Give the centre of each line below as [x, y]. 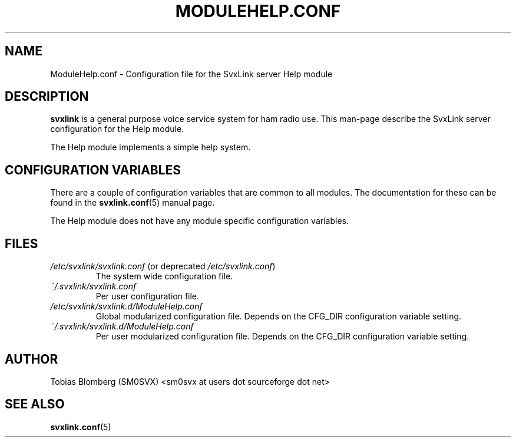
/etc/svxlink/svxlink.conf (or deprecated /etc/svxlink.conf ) [163, 266]
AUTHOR [32, 359]
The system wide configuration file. [164, 276]
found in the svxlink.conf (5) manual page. [133, 203]
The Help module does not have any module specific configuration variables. [199, 221]
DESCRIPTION [47, 97]
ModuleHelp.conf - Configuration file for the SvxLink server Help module [191, 74]
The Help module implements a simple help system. [150, 147]
